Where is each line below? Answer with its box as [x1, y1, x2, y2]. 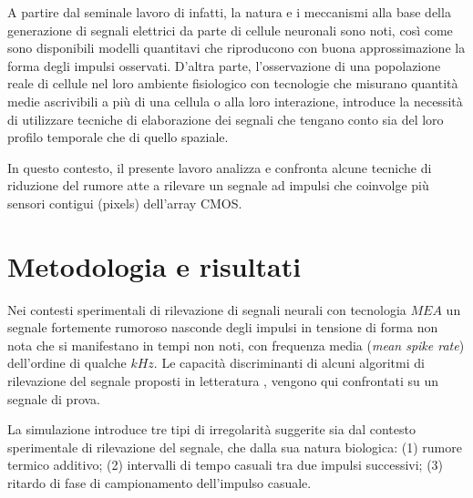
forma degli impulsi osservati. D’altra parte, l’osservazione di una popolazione [7, 56, 441, 75]
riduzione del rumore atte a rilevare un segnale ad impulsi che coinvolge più [7, 176, 429, 195]
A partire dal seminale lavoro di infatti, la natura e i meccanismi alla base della [7, 3, 451, 21]
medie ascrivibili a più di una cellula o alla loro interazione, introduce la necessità [7, 91, 463, 110]
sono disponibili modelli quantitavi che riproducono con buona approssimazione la [7, 38, 466, 57]
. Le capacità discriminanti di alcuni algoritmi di [153, 353, 425, 372]
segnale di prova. [7, 389, 101, 408]
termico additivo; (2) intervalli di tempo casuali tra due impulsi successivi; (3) [7, 455, 444, 474]
